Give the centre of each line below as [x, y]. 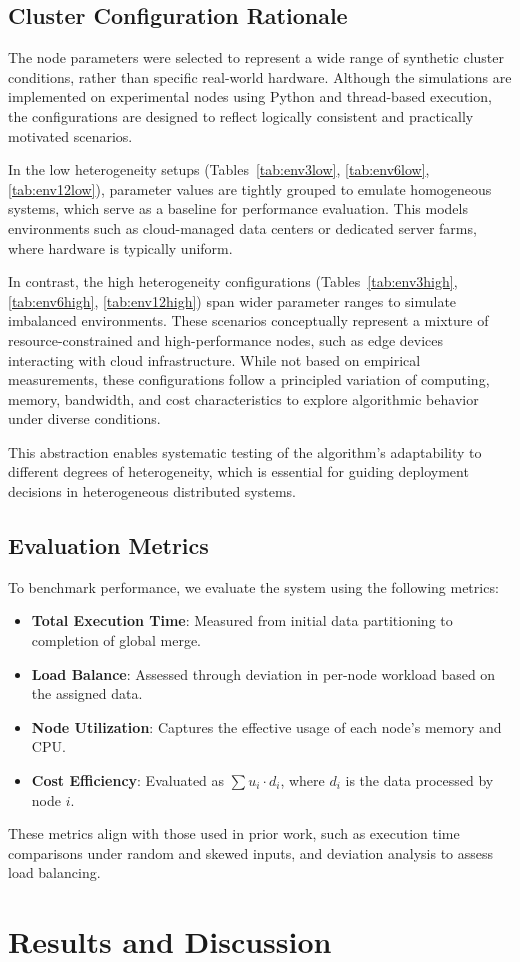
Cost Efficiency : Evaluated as [128, 780]
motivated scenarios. [70, 135]
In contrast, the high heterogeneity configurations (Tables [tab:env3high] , [233, 281]
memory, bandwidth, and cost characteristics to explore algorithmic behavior [243, 398]
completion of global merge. [116, 640]
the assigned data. [87, 693]
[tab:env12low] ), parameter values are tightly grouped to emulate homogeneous [250, 188]
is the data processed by [419, 780]
